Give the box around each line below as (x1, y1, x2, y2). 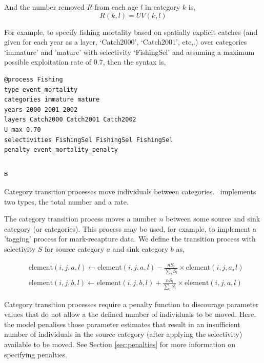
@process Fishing (4, 75, 63, 83)
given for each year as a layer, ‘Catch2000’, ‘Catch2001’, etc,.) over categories (4, 36, 247, 47)
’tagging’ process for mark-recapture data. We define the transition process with (4, 233, 256, 244)
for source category (45, 243, 105, 254)
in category (145, 2, 180, 12)
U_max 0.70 (4, 126, 41, 133)
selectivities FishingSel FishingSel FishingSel (4, 136, 173, 144)
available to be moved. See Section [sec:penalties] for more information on (4, 338, 235, 349)
